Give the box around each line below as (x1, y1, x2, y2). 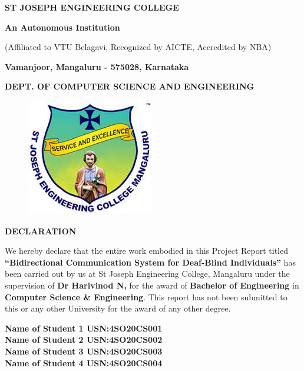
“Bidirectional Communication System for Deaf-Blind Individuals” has (5, 256, 296, 268)
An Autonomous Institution (5, 21, 120, 33)
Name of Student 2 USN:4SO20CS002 (5, 333, 163, 346)
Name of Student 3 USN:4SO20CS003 (5, 344, 163, 357)
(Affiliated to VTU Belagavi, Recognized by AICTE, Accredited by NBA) (5, 41, 272, 53)
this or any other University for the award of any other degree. (5, 302, 231, 314)
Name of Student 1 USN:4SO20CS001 (5, 322, 163, 334)
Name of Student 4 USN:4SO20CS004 (5, 356, 163, 369)
